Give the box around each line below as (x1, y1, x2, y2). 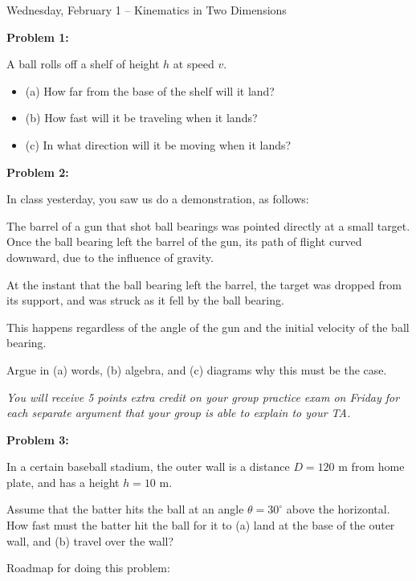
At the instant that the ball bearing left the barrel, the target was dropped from (6, 276, 402, 293)
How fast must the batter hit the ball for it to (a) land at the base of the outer (6, 517, 395, 534)
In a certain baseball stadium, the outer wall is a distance (6, 458, 290, 475)
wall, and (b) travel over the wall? (6, 532, 174, 549)
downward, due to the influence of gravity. (6, 248, 214, 265)
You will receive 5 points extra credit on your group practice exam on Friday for (6, 388, 400, 405)
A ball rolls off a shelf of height (6, 55, 160, 72)
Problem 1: (6, 28, 69, 45)
